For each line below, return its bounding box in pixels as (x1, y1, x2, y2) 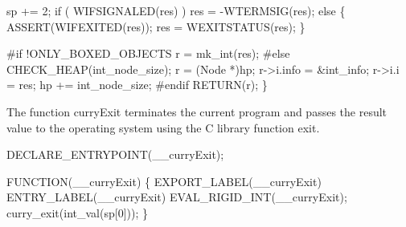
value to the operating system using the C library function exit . (6, 119, 320, 136)
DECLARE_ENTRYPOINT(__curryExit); (6, 146, 224, 163)
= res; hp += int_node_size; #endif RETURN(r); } (6, 76, 268, 93)
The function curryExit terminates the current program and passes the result (6, 103, 388, 120)
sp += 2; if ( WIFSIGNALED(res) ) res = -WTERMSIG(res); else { (6, 2, 346, 18)
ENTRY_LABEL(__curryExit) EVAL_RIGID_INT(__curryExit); (6, 188, 347, 205)
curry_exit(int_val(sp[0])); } (6, 204, 148, 221)
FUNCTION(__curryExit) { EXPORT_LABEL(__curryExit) (6, 172, 322, 189)
